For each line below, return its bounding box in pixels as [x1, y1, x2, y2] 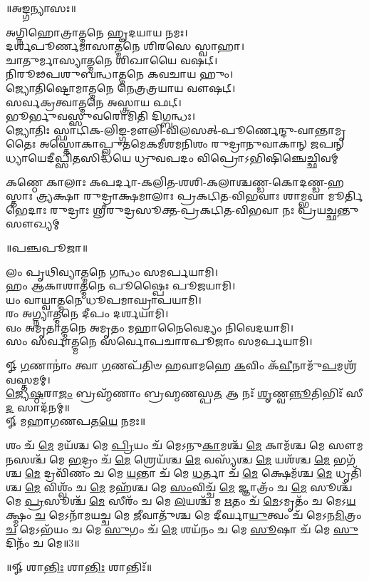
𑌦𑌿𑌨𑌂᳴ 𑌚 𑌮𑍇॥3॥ [6, 535, 80, 550]
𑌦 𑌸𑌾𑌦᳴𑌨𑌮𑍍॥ [6, 399, 70, 414]
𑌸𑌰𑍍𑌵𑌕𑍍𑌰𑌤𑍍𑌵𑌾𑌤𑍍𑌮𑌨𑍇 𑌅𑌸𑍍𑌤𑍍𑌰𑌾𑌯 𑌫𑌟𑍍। [6, 94, 182, 109]
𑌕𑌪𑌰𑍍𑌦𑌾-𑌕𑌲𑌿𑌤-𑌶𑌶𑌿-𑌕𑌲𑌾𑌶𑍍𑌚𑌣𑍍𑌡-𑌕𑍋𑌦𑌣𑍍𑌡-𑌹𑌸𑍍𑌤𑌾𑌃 [89, 174, 344, 189]
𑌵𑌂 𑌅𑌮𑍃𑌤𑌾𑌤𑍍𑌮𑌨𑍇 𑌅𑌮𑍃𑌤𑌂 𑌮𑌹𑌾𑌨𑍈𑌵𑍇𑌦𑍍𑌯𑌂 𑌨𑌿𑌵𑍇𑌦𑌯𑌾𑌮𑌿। [6, 319, 293, 334]
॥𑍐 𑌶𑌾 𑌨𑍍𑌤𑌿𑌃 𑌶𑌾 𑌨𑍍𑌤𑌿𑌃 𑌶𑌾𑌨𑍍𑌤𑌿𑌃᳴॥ [6, 559, 152, 574]
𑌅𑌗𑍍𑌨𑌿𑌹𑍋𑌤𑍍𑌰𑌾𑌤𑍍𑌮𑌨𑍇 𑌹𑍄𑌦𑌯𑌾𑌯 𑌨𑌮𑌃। [6, 24, 188, 39]
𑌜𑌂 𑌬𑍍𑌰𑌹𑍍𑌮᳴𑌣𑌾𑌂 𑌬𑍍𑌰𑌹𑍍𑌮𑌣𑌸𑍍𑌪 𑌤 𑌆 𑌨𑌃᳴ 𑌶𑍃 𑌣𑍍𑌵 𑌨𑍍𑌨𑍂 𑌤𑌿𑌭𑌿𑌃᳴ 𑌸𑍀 [58, 386, 363, 401]
